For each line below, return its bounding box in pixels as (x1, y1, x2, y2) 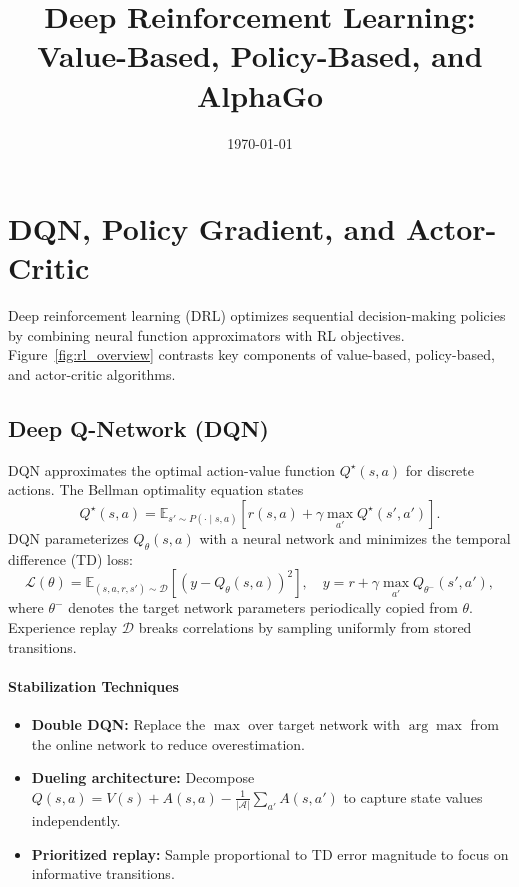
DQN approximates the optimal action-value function (8, 459, 335, 480)
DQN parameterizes (8, 527, 129, 548)
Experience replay (8, 616, 118, 637)
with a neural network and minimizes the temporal (199, 527, 511, 548)
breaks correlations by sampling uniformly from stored (138, 616, 472, 637)
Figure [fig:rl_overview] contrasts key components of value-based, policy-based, (8, 344, 495, 365)
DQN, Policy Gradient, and (8, 208, 396, 249)
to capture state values (343, 786, 483, 807)
